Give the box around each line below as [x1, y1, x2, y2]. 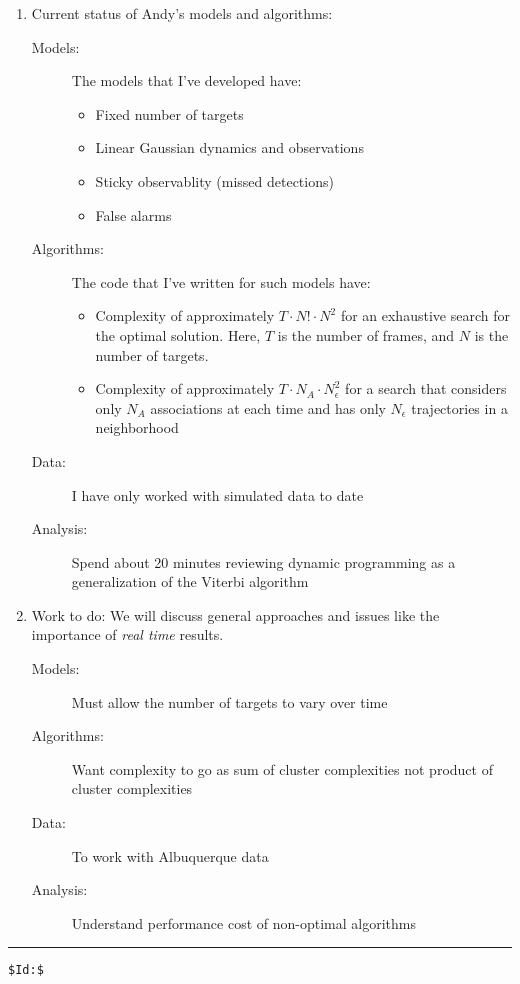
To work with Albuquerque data [71, 845, 269, 866]
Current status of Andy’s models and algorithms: [31, 3, 333, 23]
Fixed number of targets [95, 103, 244, 124]
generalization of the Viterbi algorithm [71, 571, 309, 592]
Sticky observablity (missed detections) [95, 170, 334, 191]
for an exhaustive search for [340, 305, 510, 326]
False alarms [95, 204, 172, 225]
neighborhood [95, 417, 179, 438]
